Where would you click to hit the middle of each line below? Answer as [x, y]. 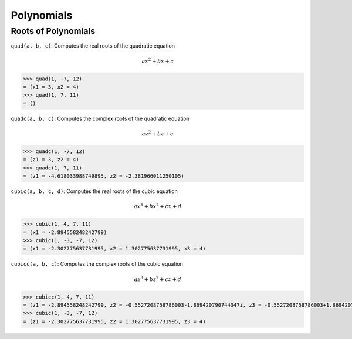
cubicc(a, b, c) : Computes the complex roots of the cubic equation [97, 264]
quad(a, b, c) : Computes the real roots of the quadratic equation [93, 46]
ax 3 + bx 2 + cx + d [158, 206]
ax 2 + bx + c [158, 60]
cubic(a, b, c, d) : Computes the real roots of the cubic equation [94, 191]
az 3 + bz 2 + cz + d [158, 279]
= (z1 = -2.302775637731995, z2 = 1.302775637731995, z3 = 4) [114, 321]
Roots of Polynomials [53, 31]
